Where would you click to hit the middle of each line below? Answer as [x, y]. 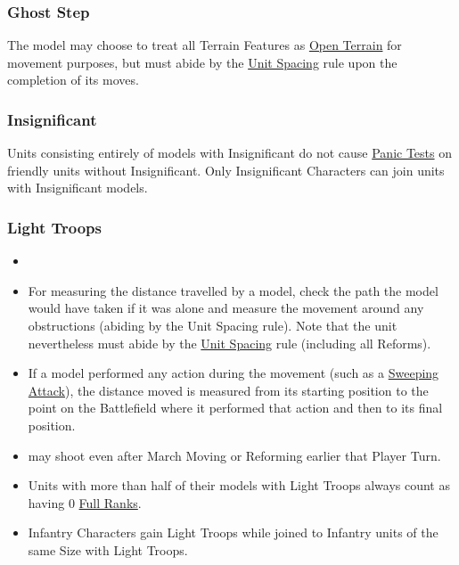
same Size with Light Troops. [108, 549]
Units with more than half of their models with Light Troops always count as [239, 485]
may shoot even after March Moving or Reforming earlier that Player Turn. [234, 455]
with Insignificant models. [78, 188]
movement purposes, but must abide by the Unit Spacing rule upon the [202, 62]
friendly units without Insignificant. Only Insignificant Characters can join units [226, 170]
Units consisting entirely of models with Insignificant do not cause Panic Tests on [230, 153]
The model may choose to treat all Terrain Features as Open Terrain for [205, 45]
